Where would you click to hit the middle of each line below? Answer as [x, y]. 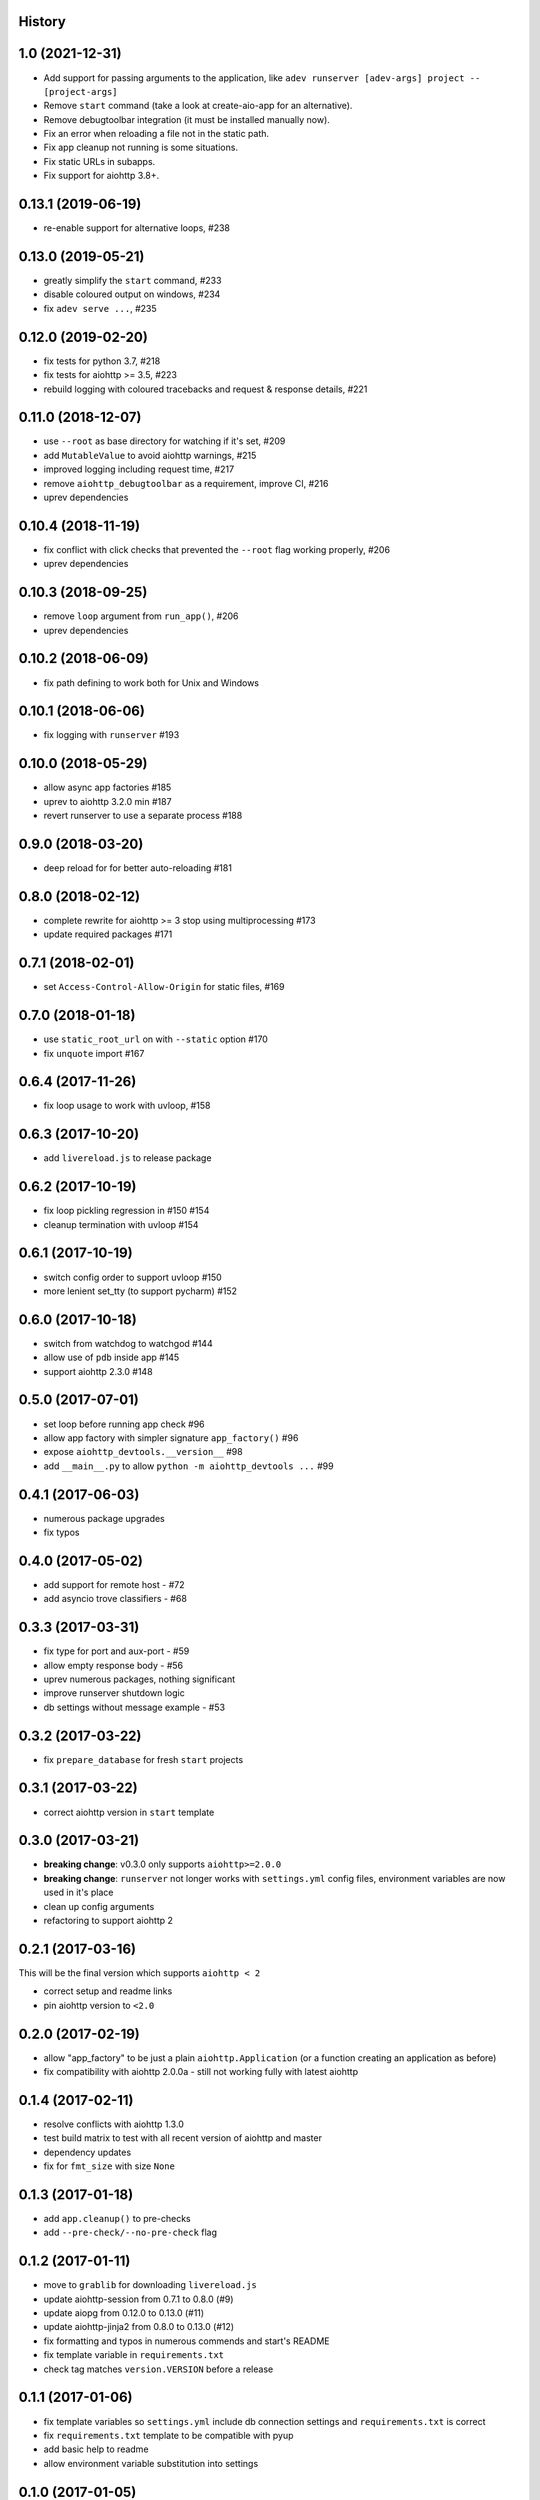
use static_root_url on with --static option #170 [156, 1039]
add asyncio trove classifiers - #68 [115, 1599]
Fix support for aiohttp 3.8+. [101, 176]
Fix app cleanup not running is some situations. [141, 147]
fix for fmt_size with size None [109, 2166]
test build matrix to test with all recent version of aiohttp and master [182, 2138]
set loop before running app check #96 [124, 1424]
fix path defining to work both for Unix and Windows [151, 682]
